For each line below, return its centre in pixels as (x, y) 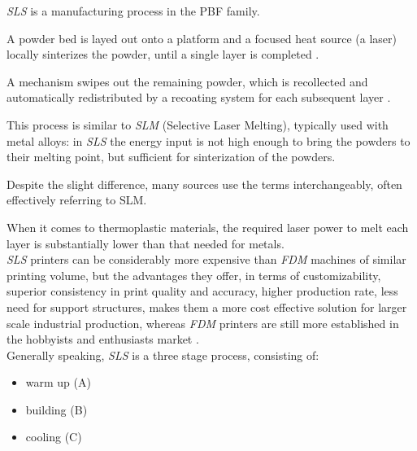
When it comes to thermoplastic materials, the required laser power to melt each (208, 227)
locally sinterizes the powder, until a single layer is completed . (163, 54)
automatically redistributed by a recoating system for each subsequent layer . (199, 97)
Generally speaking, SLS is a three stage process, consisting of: (163, 355)
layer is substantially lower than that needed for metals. (146, 243)
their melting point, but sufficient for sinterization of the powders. (171, 157)
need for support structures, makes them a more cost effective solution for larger (207, 307)
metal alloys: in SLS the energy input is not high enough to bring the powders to (208, 140)
